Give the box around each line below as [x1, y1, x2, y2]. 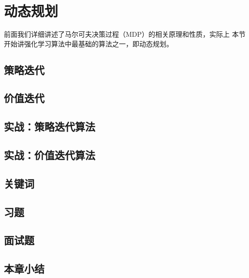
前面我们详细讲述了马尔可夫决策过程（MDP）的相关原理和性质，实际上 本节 [4, 29, 246, 39]
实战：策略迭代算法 [4, 119, 95, 134]
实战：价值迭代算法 [4, 147, 95, 162]
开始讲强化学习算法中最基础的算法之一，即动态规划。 [4, 38, 173, 48]
